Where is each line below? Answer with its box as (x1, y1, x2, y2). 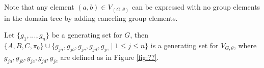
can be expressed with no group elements (131, 2, 260, 12)
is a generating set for (150, 40, 219, 50)
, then (130, 29, 148, 40)
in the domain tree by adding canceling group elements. (4, 12, 178, 23)
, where (233, 40, 257, 50)
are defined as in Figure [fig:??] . (60, 51, 159, 62)
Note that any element (4, 2, 74, 12)
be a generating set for (51, 29, 122, 40)
